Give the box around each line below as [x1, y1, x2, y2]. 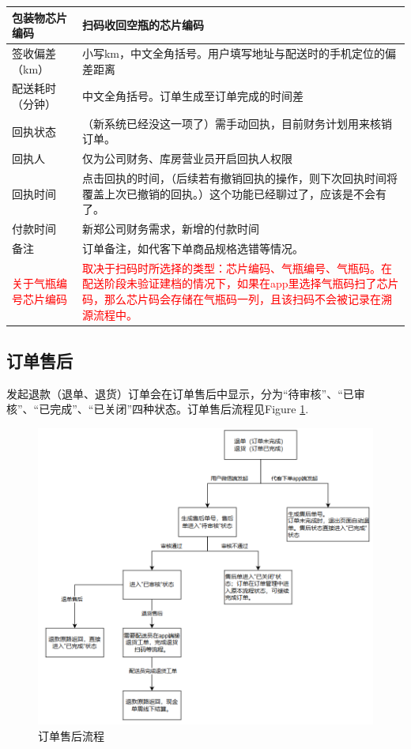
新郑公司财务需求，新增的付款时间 [81, 220, 259, 237]
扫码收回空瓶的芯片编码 [81, 17, 204, 33]
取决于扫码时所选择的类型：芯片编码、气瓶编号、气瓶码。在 [81, 259, 392, 276]
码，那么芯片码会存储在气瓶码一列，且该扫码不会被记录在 [81, 291, 381, 307]
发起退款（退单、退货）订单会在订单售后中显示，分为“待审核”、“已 [6, 385, 354, 401]
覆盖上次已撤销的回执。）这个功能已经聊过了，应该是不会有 [81, 185, 386, 201]
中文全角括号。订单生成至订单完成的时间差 [81, 88, 304, 104]
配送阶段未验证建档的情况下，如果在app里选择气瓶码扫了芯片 [81, 275, 399, 292]
